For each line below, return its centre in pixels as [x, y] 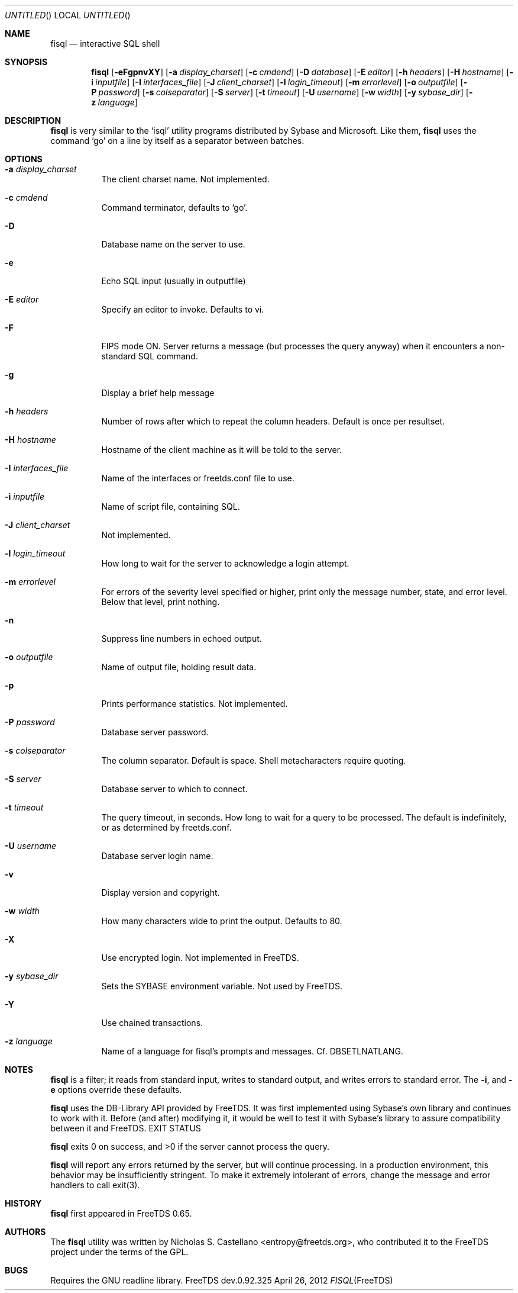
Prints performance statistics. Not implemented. [195, 704]
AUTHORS [25, 1232]
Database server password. [155, 732]
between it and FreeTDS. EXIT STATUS [126, 1128]
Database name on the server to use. [173, 244]
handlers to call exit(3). [95, 1185]
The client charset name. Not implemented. [185, 179]
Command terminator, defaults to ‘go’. [174, 208]
